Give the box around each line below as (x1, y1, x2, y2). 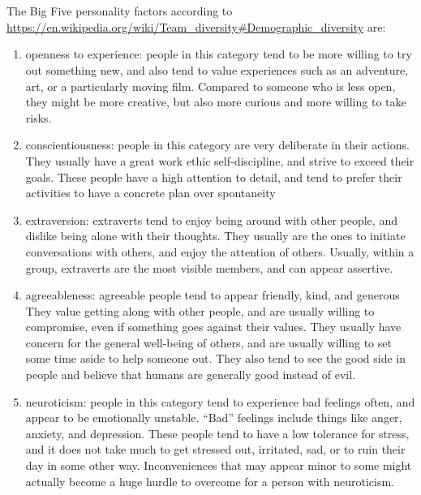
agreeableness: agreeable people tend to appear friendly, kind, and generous (25, 286, 400, 303)
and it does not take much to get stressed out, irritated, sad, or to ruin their (25, 441, 406, 458)
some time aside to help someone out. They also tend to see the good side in (25, 350, 406, 367)
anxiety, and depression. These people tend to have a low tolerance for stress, (25, 424, 410, 441)
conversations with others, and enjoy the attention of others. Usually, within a (25, 243, 415, 260)
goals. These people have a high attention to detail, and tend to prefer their (25, 168, 402, 185)
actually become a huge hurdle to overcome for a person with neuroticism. (25, 472, 394, 489)
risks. (25, 109, 52, 126)
